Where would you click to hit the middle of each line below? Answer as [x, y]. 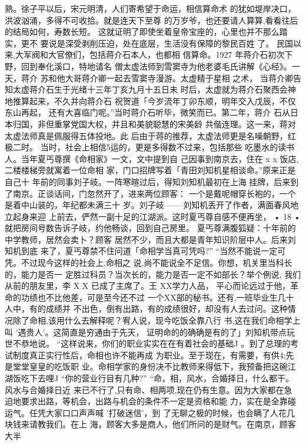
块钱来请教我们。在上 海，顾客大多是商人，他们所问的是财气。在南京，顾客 [150, 424]
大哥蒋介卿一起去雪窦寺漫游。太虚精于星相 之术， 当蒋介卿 [179, 78]
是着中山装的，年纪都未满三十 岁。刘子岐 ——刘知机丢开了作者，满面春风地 [152, 205]
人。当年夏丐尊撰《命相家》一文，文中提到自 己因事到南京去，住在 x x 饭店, [152, 158]
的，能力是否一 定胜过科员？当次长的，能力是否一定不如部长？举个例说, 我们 [153, 274]
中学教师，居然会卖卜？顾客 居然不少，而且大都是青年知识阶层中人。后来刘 [150, 239]
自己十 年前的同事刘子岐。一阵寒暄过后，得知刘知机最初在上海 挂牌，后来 [148, 181]
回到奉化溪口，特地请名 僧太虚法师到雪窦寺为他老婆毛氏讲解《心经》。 [156, 66]
